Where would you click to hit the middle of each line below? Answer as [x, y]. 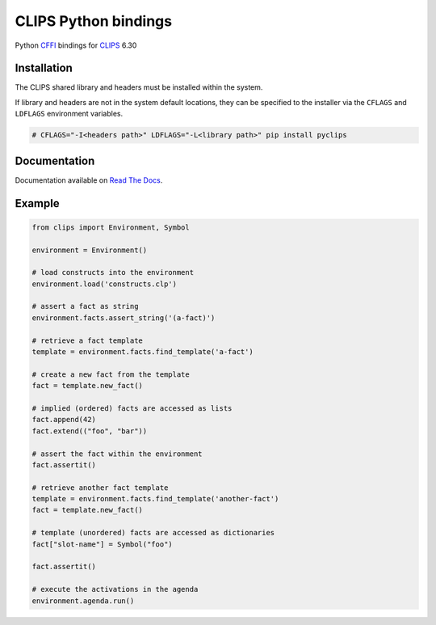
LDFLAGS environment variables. [69, 114]
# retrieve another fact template [100, 488]
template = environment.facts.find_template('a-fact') [143, 352]
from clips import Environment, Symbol [111, 227]
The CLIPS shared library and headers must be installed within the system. [139, 87]
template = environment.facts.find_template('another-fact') [155, 499]
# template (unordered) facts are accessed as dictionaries [153, 533]
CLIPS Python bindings [94, 21]
